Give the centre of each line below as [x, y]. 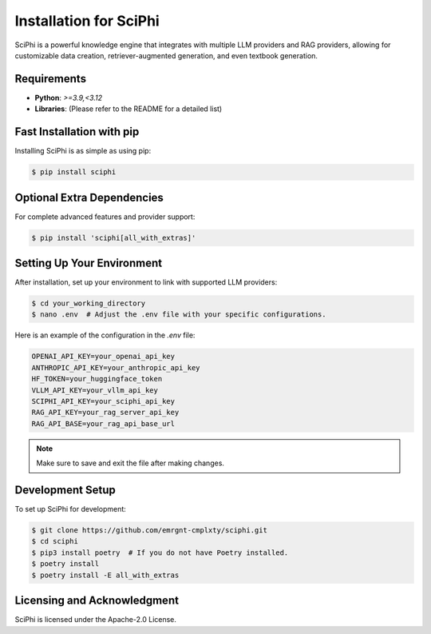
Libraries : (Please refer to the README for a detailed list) [129, 109]
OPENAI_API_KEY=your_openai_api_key [103, 357]
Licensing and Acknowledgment [97, 601]
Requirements [51, 79]
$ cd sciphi [55, 541]
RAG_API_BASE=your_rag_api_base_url [103, 423]
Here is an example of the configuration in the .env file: [105, 335]
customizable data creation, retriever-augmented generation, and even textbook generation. [166, 55]
